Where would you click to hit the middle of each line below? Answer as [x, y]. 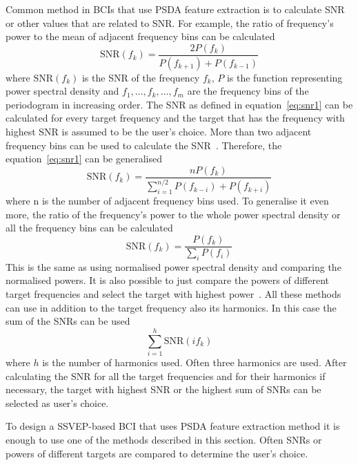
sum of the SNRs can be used [68, 321]
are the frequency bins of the [248, 91]
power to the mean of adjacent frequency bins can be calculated [140, 36]
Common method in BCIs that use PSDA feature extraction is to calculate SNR [175, 9]
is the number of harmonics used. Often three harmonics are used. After [195, 362]
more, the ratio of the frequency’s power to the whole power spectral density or [173, 214]
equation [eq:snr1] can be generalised [84, 159]
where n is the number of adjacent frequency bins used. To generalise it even [167, 201]
